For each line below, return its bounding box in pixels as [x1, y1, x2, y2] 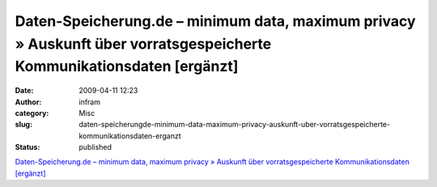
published [78, 142, 112, 152]
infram [78, 97, 101, 107]
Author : [15, 97, 42, 107]
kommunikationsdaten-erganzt [78, 130, 181, 141]
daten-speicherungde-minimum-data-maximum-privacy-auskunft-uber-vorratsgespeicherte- [78, 120, 391, 130]
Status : [15, 142, 40, 152]
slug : [15, 120, 32, 130]
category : [15, 108, 49, 117]
